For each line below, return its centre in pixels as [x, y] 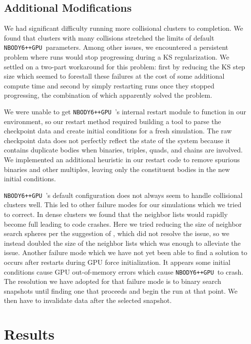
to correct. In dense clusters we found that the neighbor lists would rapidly [116, 214]
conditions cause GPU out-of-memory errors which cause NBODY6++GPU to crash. [124, 271]
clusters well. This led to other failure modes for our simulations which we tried [123, 204]
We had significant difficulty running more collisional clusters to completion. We [124, 28]
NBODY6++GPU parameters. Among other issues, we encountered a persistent [116, 47]
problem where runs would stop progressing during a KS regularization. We [117, 57]
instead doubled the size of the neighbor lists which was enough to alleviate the [122, 243]
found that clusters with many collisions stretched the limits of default [109, 37]
